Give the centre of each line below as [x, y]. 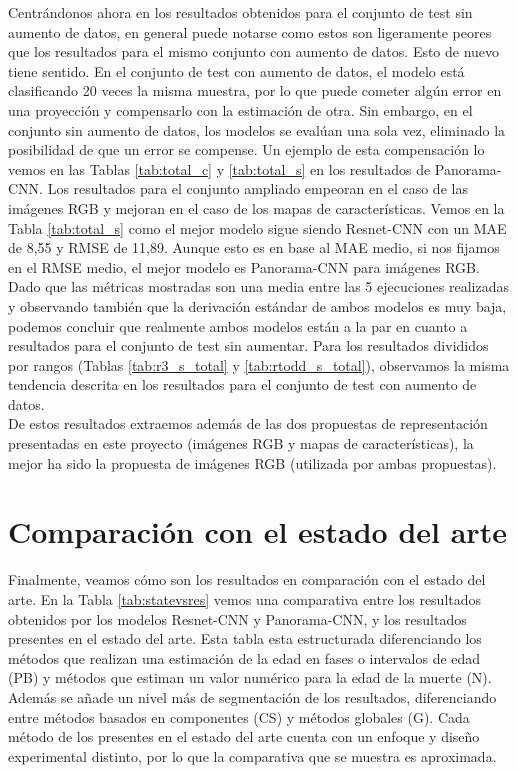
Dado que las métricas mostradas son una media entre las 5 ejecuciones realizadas [259, 286]
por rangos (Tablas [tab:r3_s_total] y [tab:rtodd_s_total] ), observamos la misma [259, 364]
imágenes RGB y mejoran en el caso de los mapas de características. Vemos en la [256, 207]
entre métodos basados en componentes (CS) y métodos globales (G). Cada [239, 716]
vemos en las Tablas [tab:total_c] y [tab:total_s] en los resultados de [219, 168]
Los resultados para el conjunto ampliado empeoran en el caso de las [257, 188]
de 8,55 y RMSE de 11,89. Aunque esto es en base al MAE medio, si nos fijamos [254, 247]
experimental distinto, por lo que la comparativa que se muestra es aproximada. [252, 755]
